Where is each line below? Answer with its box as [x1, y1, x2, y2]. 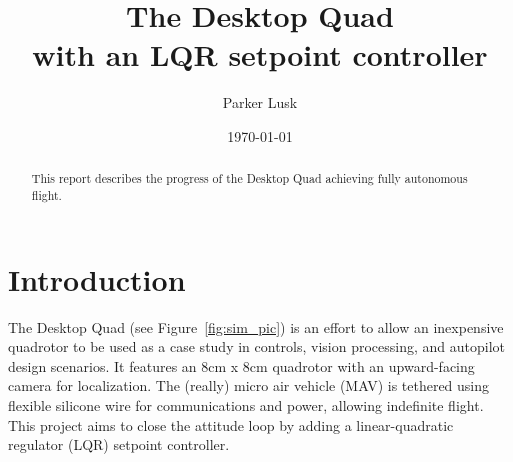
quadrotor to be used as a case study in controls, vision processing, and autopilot [8, 336, 506, 357]
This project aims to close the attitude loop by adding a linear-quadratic [8, 414, 454, 435]
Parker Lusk [222, 92, 298, 113]
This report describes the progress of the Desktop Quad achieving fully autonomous [31, 170, 468, 187]
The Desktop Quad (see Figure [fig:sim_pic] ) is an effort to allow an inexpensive [8, 316, 504, 337]
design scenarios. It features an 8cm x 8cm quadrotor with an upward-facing [8, 355, 475, 376]
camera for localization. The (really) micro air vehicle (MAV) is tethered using [8, 375, 490, 396]
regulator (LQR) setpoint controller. [8, 434, 230, 455]
